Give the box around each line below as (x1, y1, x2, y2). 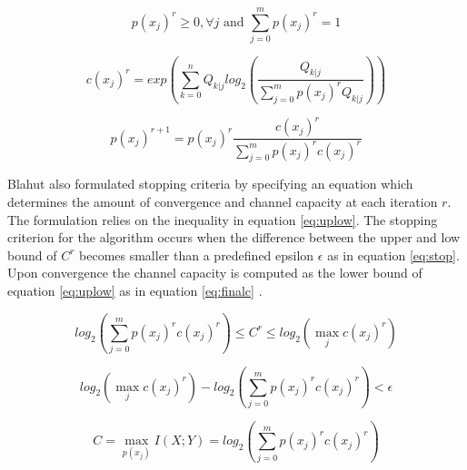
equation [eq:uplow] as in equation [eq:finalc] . (7, 280, 263, 299)
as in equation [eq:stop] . (327, 245, 460, 264)
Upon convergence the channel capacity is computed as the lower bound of (7, 263, 422, 282)
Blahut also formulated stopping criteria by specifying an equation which (7, 174, 413, 193)
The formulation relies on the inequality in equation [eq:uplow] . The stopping (7, 210, 438, 229)
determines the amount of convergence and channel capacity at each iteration (7, 191, 438, 211)
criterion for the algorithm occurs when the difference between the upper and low (7, 228, 461, 247)
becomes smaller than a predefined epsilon (79, 245, 314, 264)
